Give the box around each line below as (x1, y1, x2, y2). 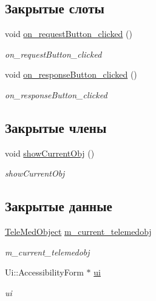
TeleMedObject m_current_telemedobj (5, 225, 152, 238)
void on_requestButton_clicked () (5, 27, 132, 40)
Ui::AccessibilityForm (5, 266, 84, 279)
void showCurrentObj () (5, 146, 95, 159)
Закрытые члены (5, 118, 107, 137)
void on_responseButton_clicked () (5, 68, 137, 81)
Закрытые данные (5, 197, 112, 215)
